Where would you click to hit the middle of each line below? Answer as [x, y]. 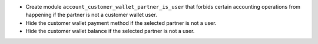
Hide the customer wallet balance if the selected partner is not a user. [110, 31]
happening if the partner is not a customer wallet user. [91, 15]
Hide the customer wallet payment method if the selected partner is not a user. [121, 23]
